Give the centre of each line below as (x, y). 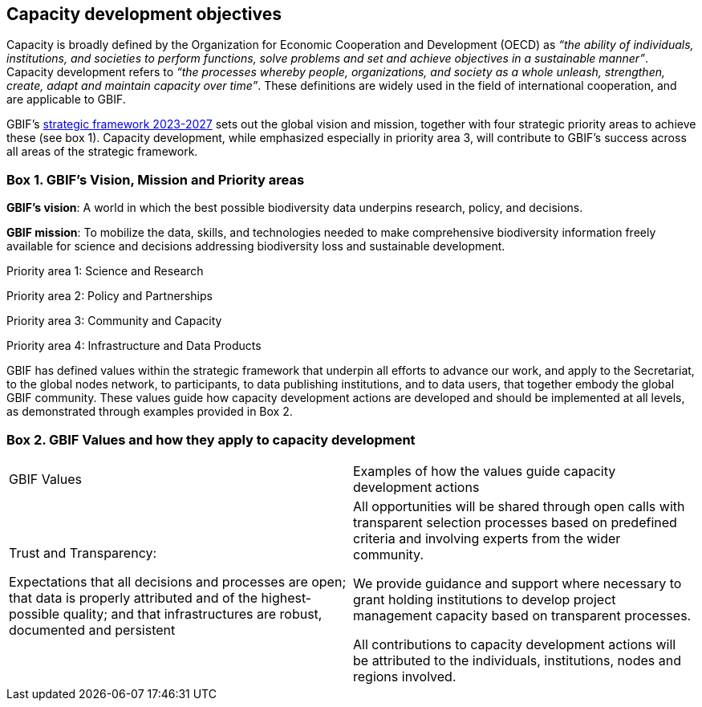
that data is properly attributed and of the (134, 597)
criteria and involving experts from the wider (487, 538)
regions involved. (405, 676)
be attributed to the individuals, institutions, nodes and (517, 660)
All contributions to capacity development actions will (515, 644)
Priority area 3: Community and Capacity (114, 321)
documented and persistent (92, 630)
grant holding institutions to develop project (485, 599)
